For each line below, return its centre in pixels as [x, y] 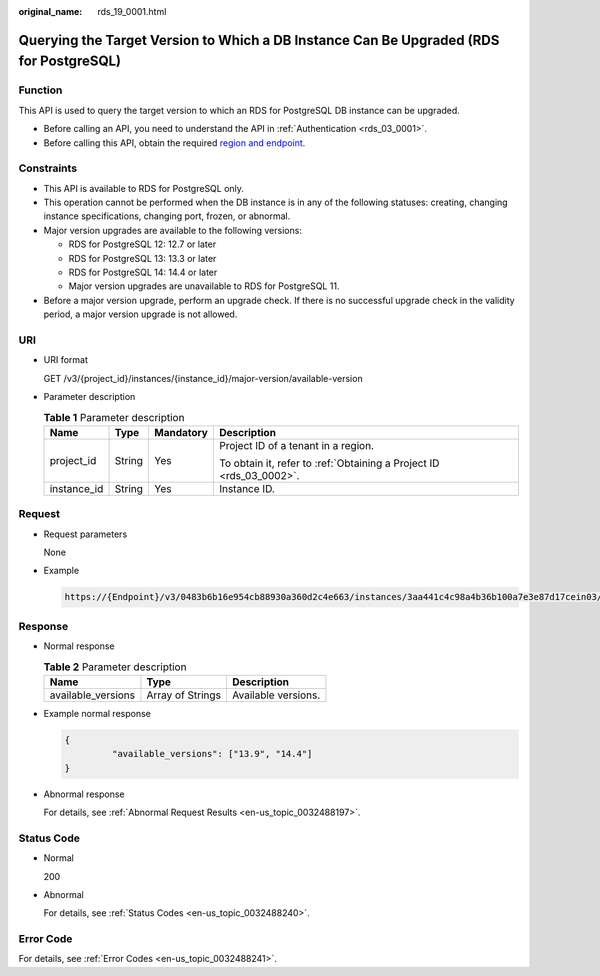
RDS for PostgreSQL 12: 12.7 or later [142, 244]
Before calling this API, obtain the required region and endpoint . [174, 142]
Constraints [48, 168]
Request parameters [85, 534]
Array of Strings [184, 695]
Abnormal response [84, 794]
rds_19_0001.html [132, 11]
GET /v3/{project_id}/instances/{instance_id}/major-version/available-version [203, 378]
